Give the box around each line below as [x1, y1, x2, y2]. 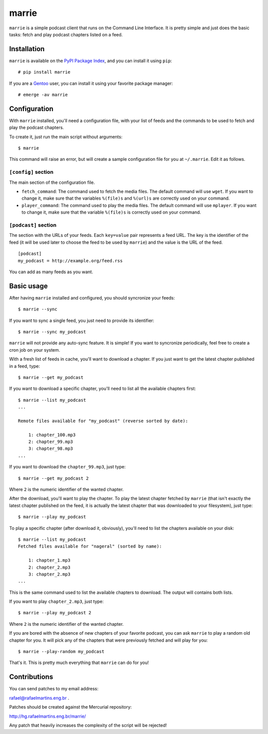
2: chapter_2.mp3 [28, 564, 70, 570]
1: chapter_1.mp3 [28, 558, 70, 563]
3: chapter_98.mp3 [28, 446, 73, 451]
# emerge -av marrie [18, 92, 68, 98]
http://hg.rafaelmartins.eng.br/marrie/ [9, 713, 86, 719]
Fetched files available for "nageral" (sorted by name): [18, 544, 162, 549]
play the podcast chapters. [9, 125, 64, 131]
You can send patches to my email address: [9, 686, 99, 692]
